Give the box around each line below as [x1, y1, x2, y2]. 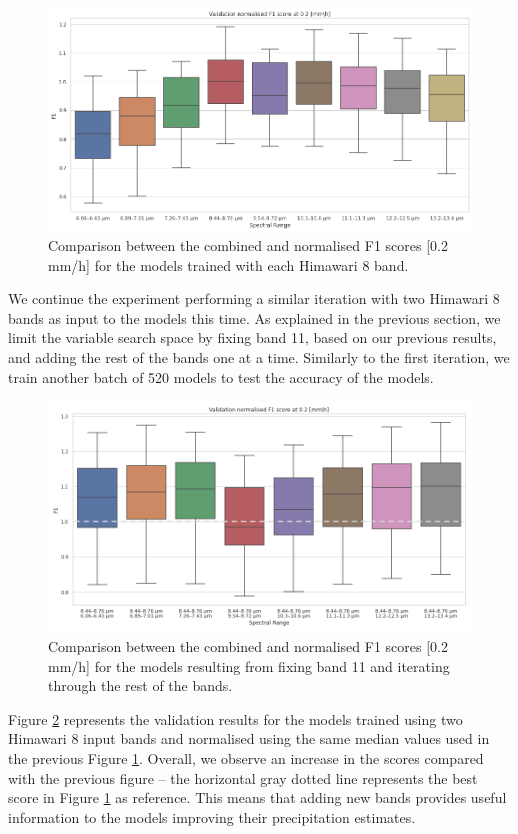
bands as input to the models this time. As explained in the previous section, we [8, 307, 501, 328]
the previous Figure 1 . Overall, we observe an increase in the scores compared [8, 748, 484, 769]
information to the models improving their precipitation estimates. [8, 806, 416, 827]
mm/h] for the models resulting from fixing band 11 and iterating [48, 655, 450, 676]
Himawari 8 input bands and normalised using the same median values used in [8, 728, 490, 749]
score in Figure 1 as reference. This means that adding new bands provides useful [8, 787, 507, 808]
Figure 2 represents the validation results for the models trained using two [8, 708, 463, 729]
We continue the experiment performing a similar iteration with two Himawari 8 [8, 288, 500, 309]
